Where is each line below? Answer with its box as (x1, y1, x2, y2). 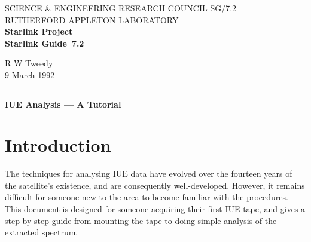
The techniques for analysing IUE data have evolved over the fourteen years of (5, 167, 292, 180)
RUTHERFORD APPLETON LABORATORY (5, 13, 179, 26)
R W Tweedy (5, 57, 53, 69)
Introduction (5, 133, 111, 157)
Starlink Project (5, 25, 73, 38)
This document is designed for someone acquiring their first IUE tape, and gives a (5, 203, 306, 215)
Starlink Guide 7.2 (5, 36, 84, 49)
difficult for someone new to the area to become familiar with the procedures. (5, 191, 288, 203)
